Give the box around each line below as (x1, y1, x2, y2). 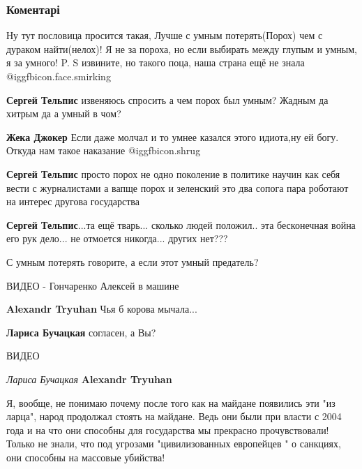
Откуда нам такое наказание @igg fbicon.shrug (6, 143, 201, 158)
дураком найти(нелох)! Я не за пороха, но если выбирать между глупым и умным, (6, 41, 357, 56)
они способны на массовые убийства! (6, 449, 165, 464)
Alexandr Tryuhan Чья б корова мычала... (6, 301, 197, 316)
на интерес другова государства (6, 194, 139, 209)
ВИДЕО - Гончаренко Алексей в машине (6, 278, 179, 292)
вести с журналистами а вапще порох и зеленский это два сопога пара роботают (6, 180, 349, 195)
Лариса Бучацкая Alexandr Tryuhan (6, 371, 172, 386)
